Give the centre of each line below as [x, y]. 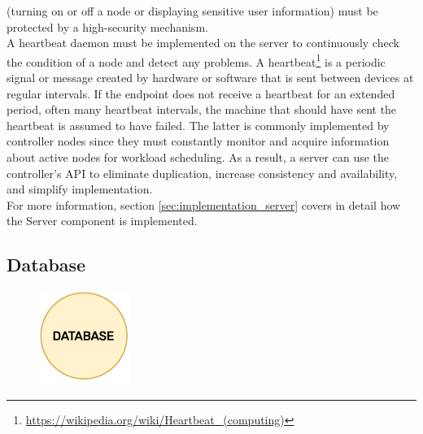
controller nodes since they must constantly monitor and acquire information [198, 141]
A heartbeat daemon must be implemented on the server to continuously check [203, 43]
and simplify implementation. [80, 189]
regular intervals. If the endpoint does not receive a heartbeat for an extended [201, 93]
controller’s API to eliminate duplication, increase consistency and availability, [202, 173]
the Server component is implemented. [102, 221]
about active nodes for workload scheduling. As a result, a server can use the [198, 157]
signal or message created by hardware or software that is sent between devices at [210, 78]
